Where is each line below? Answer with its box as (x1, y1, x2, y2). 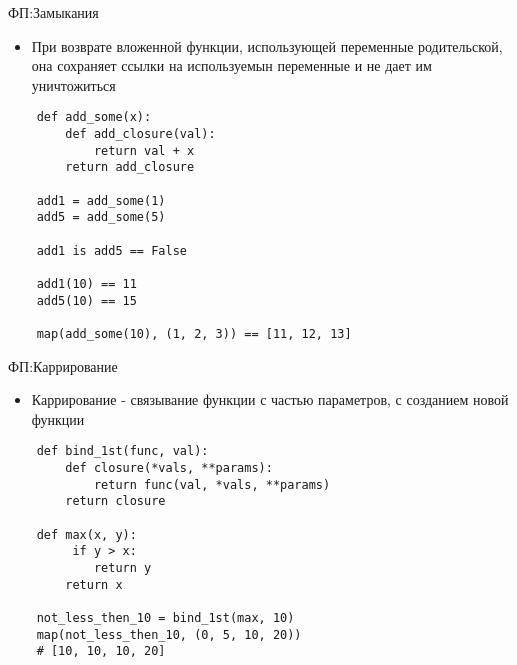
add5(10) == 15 (36, 293, 137, 308)
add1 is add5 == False (36, 243, 187, 258)
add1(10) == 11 (36, 276, 137, 291)
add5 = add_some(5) (36, 210, 166, 225)
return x (65, 577, 123, 592)
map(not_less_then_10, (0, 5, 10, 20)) (36, 627, 302, 642)
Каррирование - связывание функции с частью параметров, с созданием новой (31, 389, 509, 410)
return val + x (93, 143, 195, 158)
